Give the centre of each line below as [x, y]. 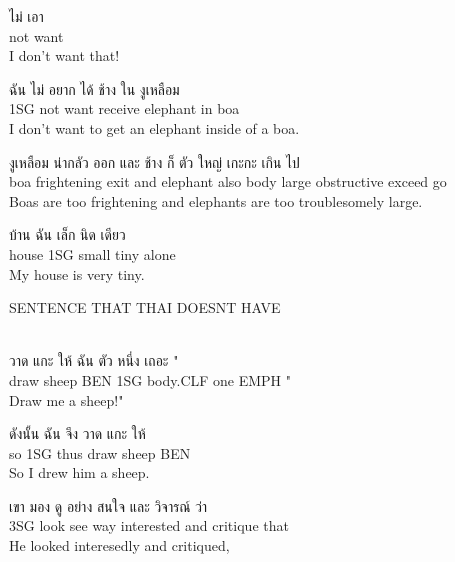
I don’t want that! [64, 55]
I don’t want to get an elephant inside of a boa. [154, 127]
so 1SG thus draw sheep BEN [100, 452]
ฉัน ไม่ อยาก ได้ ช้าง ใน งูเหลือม [94, 88]
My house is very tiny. [77, 273]
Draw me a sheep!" [66, 399]
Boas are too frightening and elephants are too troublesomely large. [216, 200]
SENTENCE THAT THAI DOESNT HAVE [145, 307]
